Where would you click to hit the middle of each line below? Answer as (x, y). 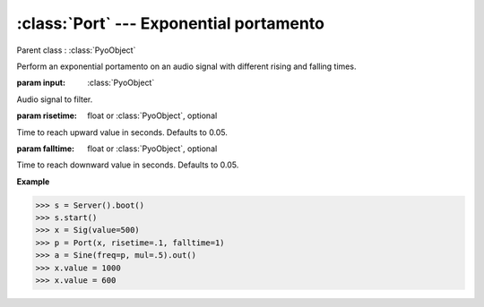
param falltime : (46, 149)
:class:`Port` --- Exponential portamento (170, 23)
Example (33, 181)
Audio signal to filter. (55, 99)
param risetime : (47, 115)
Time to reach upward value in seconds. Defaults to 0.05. (122, 132)
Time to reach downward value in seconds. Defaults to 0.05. (128, 165)
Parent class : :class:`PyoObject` (76, 50)
